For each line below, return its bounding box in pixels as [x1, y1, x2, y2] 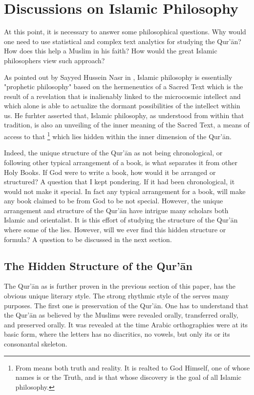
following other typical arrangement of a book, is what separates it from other [4, 157, 238, 167]
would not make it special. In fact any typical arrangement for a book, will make [4, 186, 246, 196]
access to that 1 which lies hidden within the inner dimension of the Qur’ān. [4, 130, 232, 141]
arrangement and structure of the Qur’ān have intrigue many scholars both [4, 205, 229, 215]
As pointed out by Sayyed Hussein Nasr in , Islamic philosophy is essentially [4, 72, 233, 82]
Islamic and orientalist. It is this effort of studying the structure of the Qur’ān [4, 215, 238, 225]
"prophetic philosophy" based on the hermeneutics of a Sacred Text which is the [4, 81, 243, 92]
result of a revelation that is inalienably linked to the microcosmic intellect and [4, 91, 241, 101]
